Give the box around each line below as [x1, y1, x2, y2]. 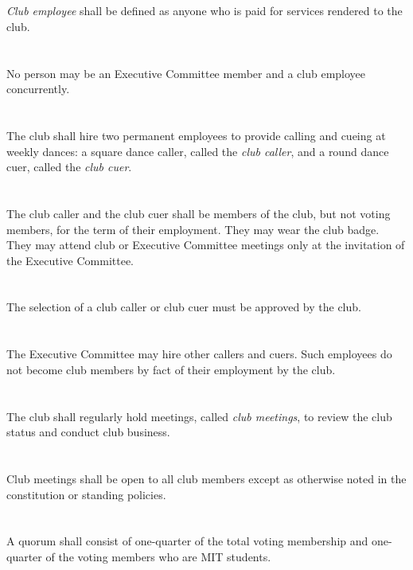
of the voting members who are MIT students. [45, 548, 271, 564]
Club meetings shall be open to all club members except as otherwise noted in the [6, 470, 407, 486]
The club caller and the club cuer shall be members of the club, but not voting [6, 205, 391, 221]
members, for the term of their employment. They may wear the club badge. [6, 221, 380, 237]
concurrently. [6, 80, 70, 97]
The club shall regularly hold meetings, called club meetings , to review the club [6, 408, 392, 424]
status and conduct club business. [6, 424, 170, 440]
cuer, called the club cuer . [6, 158, 132, 175]
